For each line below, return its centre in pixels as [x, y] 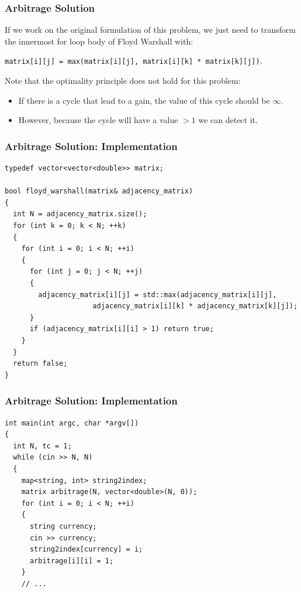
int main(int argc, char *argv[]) [72, 423]
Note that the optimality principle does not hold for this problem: [123, 81]
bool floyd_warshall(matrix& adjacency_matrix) [99, 191]
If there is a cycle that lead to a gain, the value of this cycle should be [144, 100]
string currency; [63, 526]
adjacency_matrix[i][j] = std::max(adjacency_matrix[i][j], [158, 295]
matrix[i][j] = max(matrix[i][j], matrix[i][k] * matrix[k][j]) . [134, 61]
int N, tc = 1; [42, 446]
